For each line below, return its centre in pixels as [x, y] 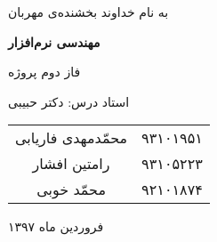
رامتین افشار [71, 164]
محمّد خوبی [71, 190]
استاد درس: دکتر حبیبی [69, 101]
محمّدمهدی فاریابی [72, 138]
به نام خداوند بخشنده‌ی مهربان [88, 12]
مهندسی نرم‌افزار [54, 41]
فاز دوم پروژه [44, 72]
